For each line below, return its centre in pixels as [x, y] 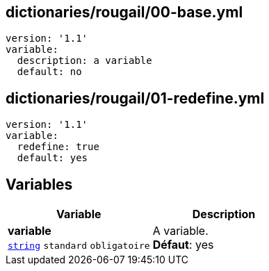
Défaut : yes [183, 245]
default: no [49, 72]
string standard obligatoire [79, 246]
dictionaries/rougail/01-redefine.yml [135, 98]
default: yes [52, 158]
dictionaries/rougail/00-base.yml [124, 12]
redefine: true [58, 147]
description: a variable [84, 61]
